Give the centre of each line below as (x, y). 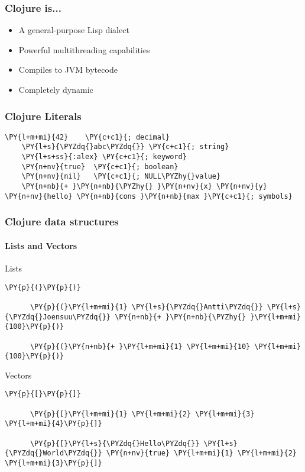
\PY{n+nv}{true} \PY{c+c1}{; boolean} (100, 167)
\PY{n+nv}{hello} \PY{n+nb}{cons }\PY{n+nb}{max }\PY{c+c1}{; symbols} (149, 196)
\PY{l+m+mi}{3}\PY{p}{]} (53, 463)
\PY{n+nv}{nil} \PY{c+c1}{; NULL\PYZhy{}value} (121, 177)
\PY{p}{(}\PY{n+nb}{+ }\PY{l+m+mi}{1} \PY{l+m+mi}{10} (140, 346)
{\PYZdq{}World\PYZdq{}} (53, 453)
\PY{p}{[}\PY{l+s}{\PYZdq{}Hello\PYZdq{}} (115, 443)
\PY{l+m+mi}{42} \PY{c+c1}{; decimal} (87, 137)
